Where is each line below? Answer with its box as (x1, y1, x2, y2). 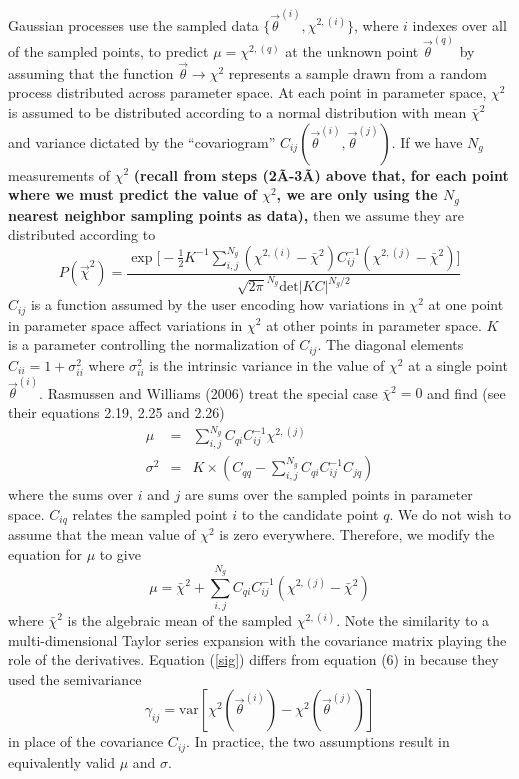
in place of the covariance (8, 731, 164, 752)
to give (99, 543, 141, 564)
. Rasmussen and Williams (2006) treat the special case (39, 382, 378, 403)
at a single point (408, 354, 508, 375)
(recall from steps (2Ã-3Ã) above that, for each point (133, 164, 509, 185)
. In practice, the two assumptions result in (186, 731, 450, 752)
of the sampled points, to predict (8, 40, 209, 61)
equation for (8, 543, 82, 564)
